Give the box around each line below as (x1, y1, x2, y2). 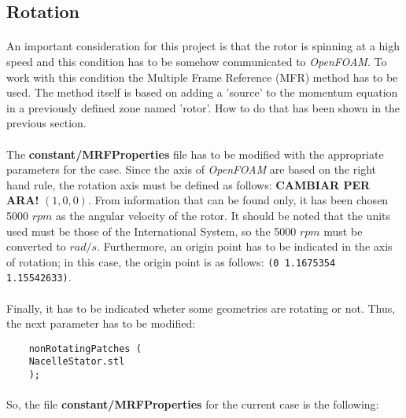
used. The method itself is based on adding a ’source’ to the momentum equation (6, 84, 398, 101)
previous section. (6, 115, 87, 131)
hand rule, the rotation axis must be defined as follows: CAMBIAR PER (6, 176, 371, 192)
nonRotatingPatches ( (28, 343, 142, 354)
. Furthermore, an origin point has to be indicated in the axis (97, 238, 393, 255)
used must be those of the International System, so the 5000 (6, 222, 297, 239)
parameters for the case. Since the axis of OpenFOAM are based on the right (6, 161, 376, 178)
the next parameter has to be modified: (6, 315, 196, 332)
